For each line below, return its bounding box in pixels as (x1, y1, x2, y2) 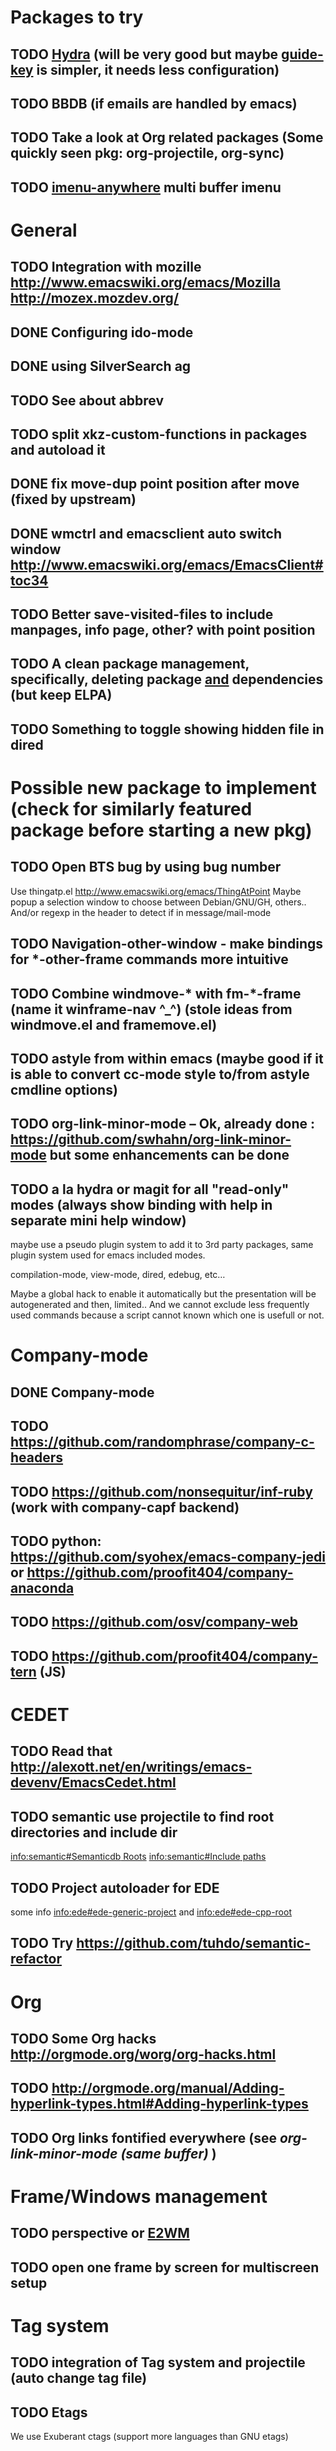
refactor (10, 1951, 62, 1968)
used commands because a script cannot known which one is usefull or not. (10, 1309, 325, 1321)
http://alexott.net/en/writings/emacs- (10, 1759, 253, 1776)
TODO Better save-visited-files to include (10, 606, 274, 623)
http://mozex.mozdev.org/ (10, 290, 180, 307)
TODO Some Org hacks (10, 2030, 157, 2047)
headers (10, 1449, 64, 1466)
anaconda (10, 1579, 75, 1596)
